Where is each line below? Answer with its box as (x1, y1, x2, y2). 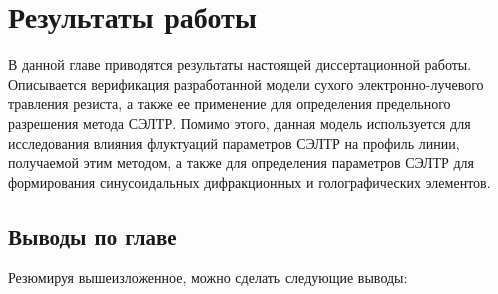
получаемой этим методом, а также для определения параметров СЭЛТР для (8, 152, 474, 173)
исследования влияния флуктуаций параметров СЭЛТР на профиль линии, (8, 132, 460, 153)
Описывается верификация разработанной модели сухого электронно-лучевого (8, 73, 484, 94)
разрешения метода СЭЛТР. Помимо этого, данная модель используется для (8, 112, 471, 133)
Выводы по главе (8, 220, 177, 251)
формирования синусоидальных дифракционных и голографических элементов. (8, 171, 491, 192)
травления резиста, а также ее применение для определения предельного (8, 93, 451, 114)
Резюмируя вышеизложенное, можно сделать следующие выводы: (8, 267, 408, 288)
